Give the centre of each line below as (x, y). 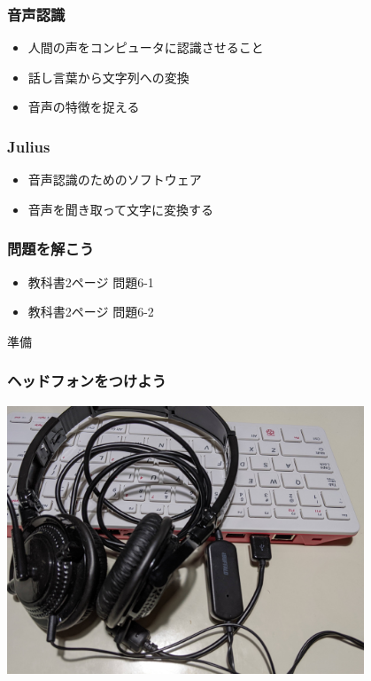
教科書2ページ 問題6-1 (91, 282)
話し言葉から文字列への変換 (108, 77)
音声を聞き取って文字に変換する (121, 209)
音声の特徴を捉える (84, 107)
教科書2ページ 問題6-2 (91, 312)
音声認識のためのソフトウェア (115, 180)
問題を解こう (51, 249)
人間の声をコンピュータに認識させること (146, 47)
